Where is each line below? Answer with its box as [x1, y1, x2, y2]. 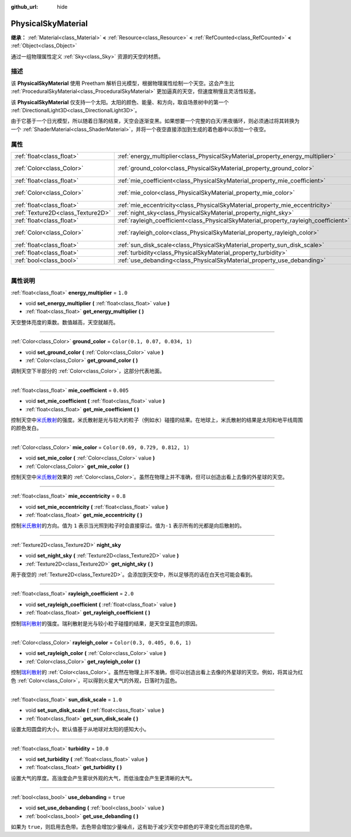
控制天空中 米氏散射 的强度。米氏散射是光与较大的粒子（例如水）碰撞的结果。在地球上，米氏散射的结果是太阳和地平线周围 [11, 416, 303, 423]
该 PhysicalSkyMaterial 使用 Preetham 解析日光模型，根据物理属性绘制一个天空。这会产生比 [11, 80, 235, 87]
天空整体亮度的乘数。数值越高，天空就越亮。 [11, 319, 119, 326]
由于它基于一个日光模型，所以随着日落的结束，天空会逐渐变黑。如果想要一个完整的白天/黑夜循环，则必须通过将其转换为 [11, 118, 300, 125]
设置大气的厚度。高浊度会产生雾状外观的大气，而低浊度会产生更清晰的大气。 [11, 774, 195, 781]
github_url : [11, 4, 38, 10]
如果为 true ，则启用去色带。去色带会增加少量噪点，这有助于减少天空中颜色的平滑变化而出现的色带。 [11, 824, 256, 831]
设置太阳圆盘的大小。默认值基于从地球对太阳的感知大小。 [11, 726, 149, 733]
